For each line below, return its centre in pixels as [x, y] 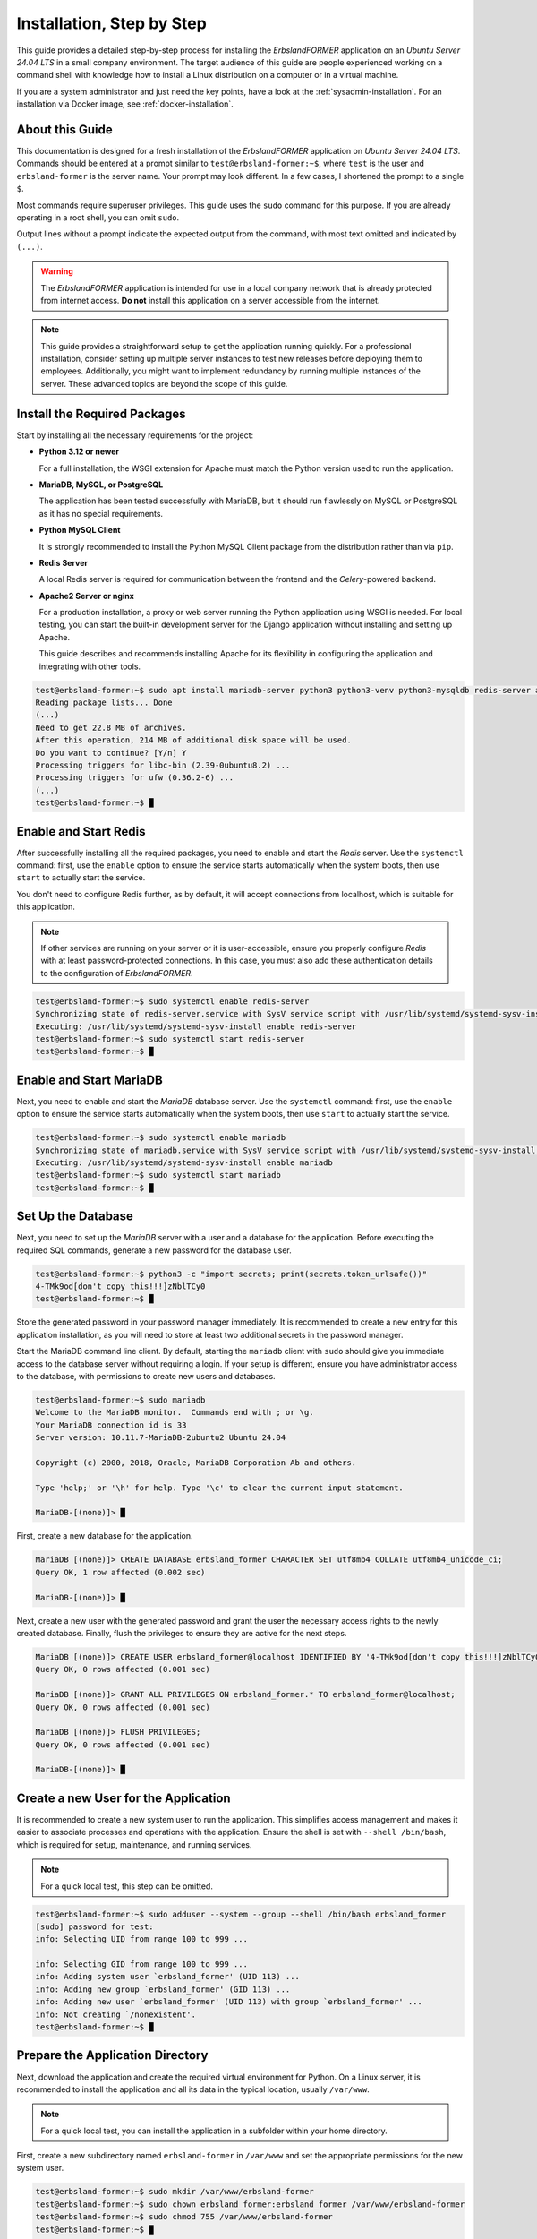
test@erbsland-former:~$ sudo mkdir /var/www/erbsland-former [175, 2192]
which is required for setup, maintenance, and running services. [134, 1844]
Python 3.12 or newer [79, 451]
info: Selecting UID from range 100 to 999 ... [141, 1939]
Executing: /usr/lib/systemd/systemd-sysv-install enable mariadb [184, 1162]
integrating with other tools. [90, 666]
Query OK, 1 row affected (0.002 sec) [120, 1572]
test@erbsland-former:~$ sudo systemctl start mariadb [158, 1175]
